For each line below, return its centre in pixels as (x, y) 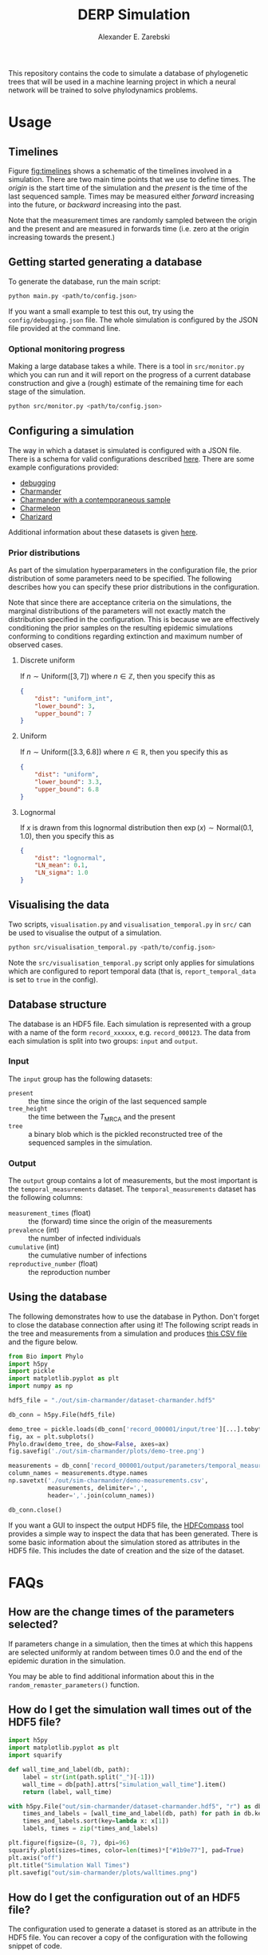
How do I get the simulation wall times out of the (130, 1709)
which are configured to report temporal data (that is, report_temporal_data (132, 971)
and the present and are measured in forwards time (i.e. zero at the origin (129, 228)
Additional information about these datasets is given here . (103, 532)
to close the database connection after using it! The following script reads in (134, 1324)
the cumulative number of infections (88, 1255)
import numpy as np (41, 1386)
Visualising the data (59, 905)
